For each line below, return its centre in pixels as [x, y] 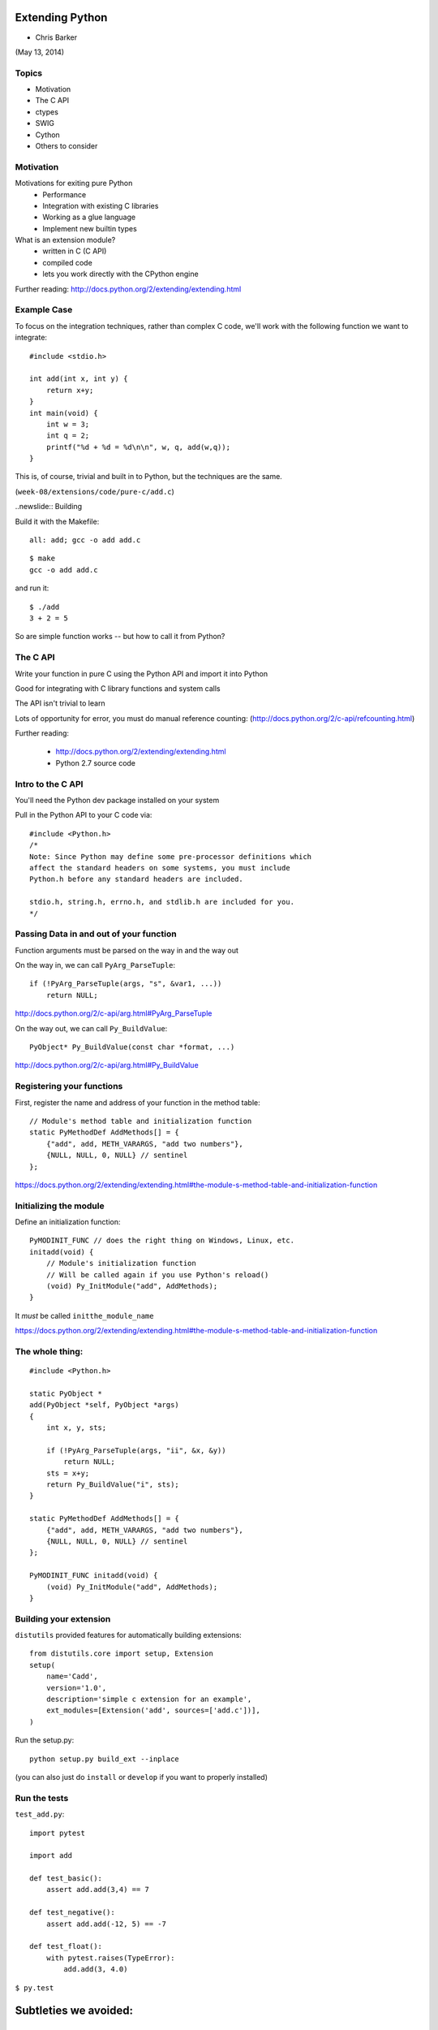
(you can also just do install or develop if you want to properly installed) [141, 1777]
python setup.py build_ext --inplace [105, 1759]
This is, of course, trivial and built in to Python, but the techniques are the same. [149, 477]
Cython [47, 135]
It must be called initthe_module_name [84, 1315]
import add [51, 1856]
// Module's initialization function [121, 1263]
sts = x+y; [68, 1473]
